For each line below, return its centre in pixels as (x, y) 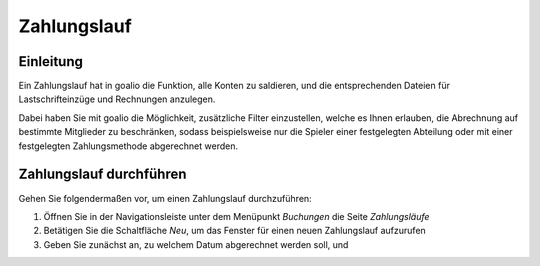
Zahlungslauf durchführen (102, 174)
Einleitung (51, 61)
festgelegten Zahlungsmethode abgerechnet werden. (128, 146)
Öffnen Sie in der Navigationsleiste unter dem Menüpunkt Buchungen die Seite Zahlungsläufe (236, 216)
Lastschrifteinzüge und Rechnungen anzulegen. (117, 99)
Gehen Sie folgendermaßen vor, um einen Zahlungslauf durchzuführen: (165, 198)
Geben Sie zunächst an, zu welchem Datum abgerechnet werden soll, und (196, 244)
